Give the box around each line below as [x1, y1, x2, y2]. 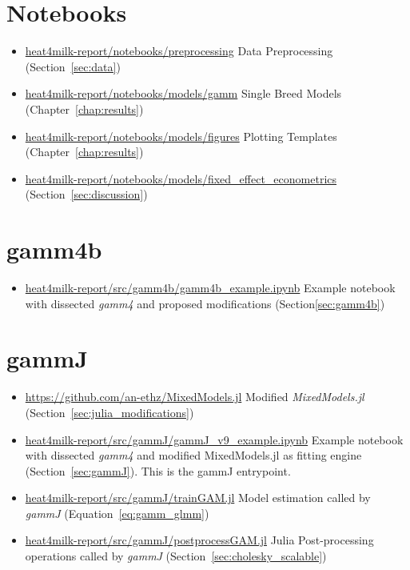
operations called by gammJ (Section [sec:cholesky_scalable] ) [25, 548, 327, 564]
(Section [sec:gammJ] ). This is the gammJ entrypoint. [25, 462, 291, 479]
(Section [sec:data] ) [25, 58, 121, 74]
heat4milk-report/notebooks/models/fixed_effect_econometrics [25, 170, 337, 187]
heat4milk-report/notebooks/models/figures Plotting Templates [25, 127, 337, 144]
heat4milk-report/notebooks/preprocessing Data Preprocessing [25, 42, 333, 59]
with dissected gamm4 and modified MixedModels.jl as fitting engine [25, 447, 362, 464]
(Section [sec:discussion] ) [25, 186, 148, 203]
